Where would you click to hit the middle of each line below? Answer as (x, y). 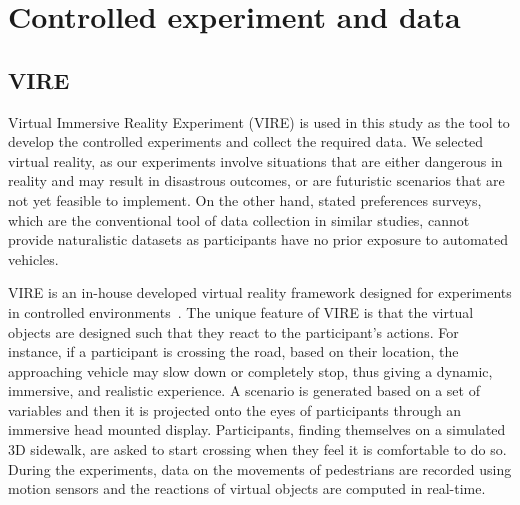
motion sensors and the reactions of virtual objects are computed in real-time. (247, 488)
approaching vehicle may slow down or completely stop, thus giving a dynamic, (250, 370)
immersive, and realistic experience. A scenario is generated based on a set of (244, 390)
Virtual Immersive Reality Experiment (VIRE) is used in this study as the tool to (259, 121)
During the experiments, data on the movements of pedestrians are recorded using (260, 468)
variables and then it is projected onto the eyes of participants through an (235, 409)
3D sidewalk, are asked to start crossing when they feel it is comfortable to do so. (257, 449)
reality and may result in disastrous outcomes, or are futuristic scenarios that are (256, 180)
